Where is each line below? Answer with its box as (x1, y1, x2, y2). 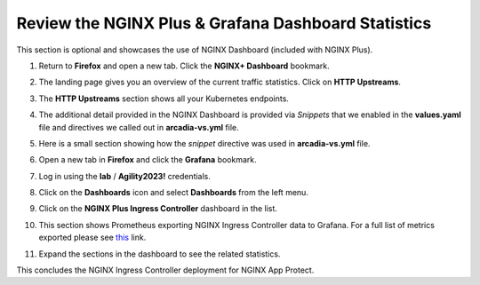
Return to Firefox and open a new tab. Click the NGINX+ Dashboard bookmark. (38, 60, 331, 71)
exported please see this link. (38, 232, 147, 243)
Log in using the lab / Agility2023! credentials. (38, 170, 211, 181)
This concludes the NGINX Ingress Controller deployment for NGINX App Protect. (16, 265, 315, 275)
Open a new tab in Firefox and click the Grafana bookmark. (38, 154, 257, 165)
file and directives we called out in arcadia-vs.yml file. (38, 122, 239, 132)
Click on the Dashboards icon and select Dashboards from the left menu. (38, 187, 308, 198)
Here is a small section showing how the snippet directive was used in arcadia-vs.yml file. (38, 138, 371, 148)
